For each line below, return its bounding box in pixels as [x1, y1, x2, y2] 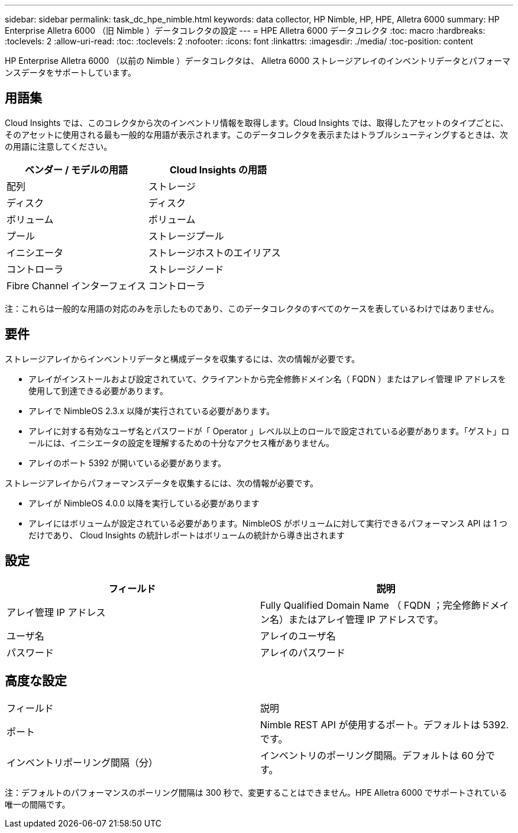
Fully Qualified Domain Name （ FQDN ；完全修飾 [260, 599, 481, 611]
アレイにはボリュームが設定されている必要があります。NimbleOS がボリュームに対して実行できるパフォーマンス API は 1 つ [28, 518, 508, 528]
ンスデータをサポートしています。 [5, 67, 136, 78]
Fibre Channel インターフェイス [7, 279, 147, 292]
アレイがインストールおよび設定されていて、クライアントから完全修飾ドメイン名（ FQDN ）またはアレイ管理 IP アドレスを [28, 373, 506, 384]
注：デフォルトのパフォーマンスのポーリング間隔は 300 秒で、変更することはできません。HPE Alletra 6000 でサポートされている [5, 787, 507, 798]
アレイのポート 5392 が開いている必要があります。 [28, 457, 226, 468]
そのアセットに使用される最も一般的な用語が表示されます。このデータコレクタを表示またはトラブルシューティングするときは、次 [5, 129, 508, 140]
